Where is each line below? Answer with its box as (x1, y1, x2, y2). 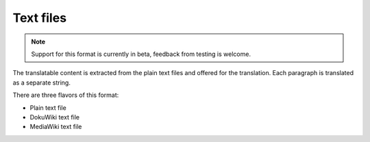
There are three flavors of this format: (12, 91, 119, 99)
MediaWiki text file (29, 123, 82, 131)
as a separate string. (12, 79, 71, 87)
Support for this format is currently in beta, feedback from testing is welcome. (31, 50, 251, 58)
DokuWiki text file (29, 113, 80, 121)
